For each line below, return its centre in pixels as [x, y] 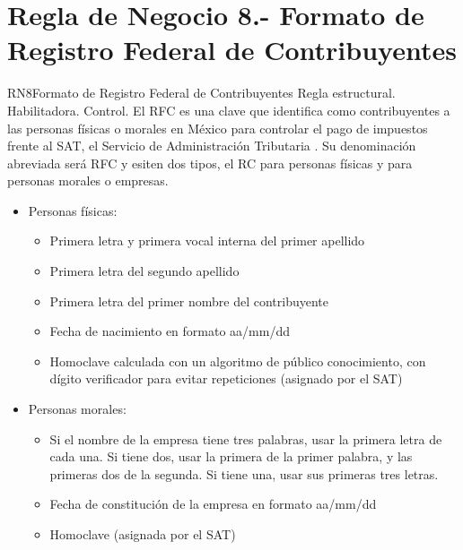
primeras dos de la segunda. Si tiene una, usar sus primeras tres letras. [244, 473]
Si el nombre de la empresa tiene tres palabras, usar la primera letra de [246, 438]
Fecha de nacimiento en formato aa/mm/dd [170, 331]
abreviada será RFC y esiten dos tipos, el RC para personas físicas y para [210, 163]
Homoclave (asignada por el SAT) [143, 534]
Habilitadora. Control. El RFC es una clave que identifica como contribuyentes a [229, 110]
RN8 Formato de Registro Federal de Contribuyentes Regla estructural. [201, 93]
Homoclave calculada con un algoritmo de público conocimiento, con [238, 361]
